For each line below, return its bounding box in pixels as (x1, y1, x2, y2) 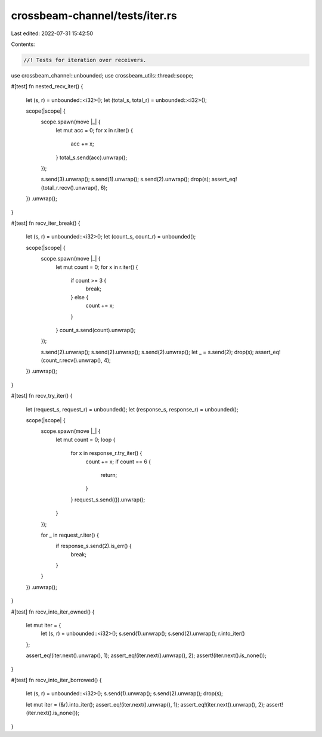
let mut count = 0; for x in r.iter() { (55, 263, 138, 271)
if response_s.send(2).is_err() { (55, 543, 132, 550)
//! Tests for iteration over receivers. (23, 57, 147, 63)
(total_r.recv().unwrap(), (41, 184, 100, 191)
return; (100, 471, 117, 478)
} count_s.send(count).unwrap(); (55, 326, 136, 333)
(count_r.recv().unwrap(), (41, 357, 103, 364)
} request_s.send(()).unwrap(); (70, 496, 145, 503)
